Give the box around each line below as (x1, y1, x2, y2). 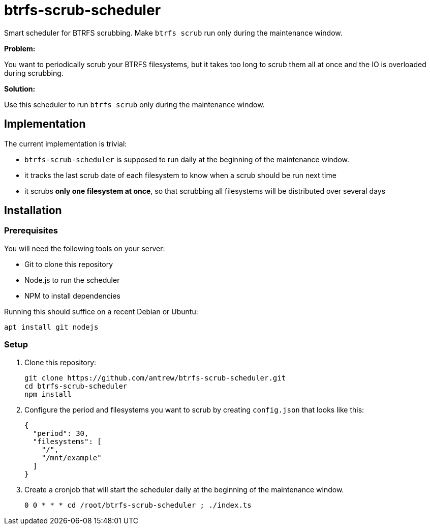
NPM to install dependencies (24, 291, 120, 300)
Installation (4, 204, 62, 217)
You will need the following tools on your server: (4, 244, 165, 253)
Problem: (4, 44, 36, 53)
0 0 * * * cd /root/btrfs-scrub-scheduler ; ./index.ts (24, 501, 252, 509)
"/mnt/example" (41, 453, 102, 462)
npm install (24, 390, 72, 398)
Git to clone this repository (24, 259, 113, 269)
